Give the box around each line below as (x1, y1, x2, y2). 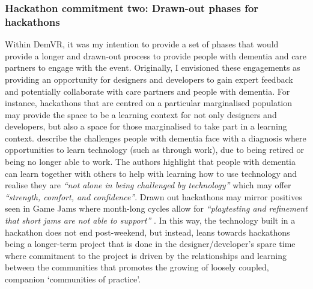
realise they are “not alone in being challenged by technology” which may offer (5, 179, 291, 191)
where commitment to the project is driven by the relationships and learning (5, 249, 287, 261)
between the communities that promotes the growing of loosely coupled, (5, 261, 269, 273)
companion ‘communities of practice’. (5, 273, 141, 285)
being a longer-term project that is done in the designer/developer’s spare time (5, 237, 296, 250)
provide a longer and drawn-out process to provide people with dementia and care (5, 49, 307, 62)
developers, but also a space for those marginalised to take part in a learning (5, 120, 287, 133)
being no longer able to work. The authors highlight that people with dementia (5, 155, 296, 168)
